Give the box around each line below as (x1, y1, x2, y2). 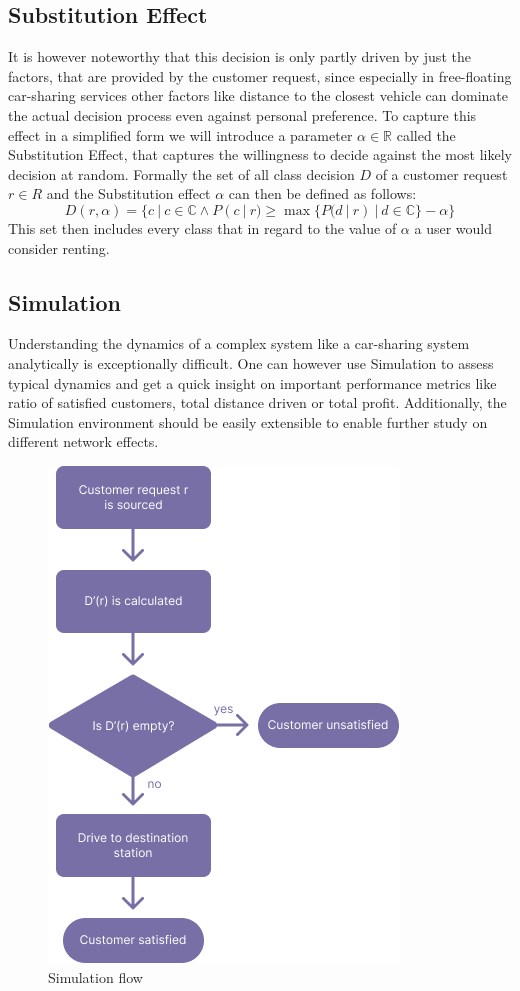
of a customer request (375, 163, 508, 184)
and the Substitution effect (46, 183, 211, 204)
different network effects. (8, 431, 159, 452)
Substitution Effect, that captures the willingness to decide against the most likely (8, 144, 512, 165)
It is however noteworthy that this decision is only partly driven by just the (8, 46, 471, 67)
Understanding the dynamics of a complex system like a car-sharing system (8, 333, 470, 354)
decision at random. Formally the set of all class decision (8, 163, 355, 184)
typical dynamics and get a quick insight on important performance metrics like (8, 372, 497, 393)
